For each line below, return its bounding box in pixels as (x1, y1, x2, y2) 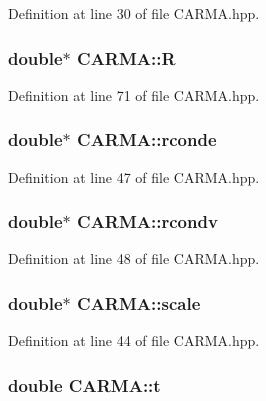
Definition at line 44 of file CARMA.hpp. (8, 330, 260, 351)
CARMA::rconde (77, 127, 217, 152)
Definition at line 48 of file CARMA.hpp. (8, 248, 260, 269)
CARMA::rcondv (77, 209, 218, 234)
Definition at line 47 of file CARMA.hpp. (8, 166, 260, 187)
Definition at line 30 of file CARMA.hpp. (8, 3, 260, 23)
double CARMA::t (8, 372, 161, 397)
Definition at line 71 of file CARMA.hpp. (8, 84, 260, 105)
